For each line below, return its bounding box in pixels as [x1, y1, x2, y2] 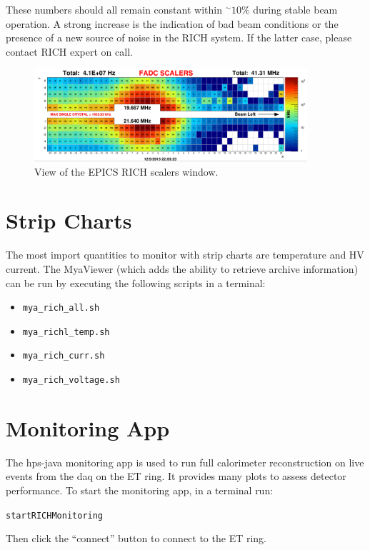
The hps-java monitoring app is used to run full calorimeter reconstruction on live [6, 454, 364, 469]
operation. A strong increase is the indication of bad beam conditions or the [6, 16, 339, 31]
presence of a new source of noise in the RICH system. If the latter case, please [6, 30, 352, 45]
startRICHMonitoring [6, 510, 104, 521]
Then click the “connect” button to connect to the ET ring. [6, 531, 266, 546]
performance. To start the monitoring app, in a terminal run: [6, 483, 274, 498]
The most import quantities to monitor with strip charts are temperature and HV [6, 247, 364, 262]
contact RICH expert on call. [6, 44, 133, 59]
